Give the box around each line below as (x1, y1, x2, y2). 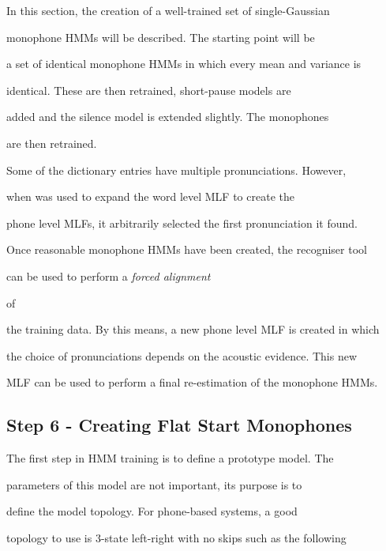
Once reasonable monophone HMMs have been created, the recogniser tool (6, 241, 367, 258)
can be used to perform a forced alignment (6, 267, 211, 284)
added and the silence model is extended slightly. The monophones (6, 108, 329, 125)
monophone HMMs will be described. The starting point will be (6, 28, 315, 45)
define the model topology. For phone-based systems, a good (6, 503, 298, 519)
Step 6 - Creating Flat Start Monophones (6, 413, 352, 437)
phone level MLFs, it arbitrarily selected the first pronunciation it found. (6, 214, 358, 231)
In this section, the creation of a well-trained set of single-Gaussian (6, 2, 330, 18)
